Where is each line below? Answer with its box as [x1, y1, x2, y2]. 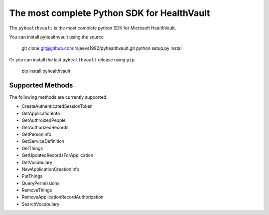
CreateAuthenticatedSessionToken [21, 103, 93, 109]
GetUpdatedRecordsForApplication [21, 152, 94, 158]
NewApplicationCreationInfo [21, 166, 80, 172]
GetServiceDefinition [21, 138, 65, 144]
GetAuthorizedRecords [21, 124, 69, 130]
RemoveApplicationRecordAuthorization [21, 194, 104, 200]
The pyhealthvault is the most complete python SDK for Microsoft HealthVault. [9, 25, 176, 31]
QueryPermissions [21, 180, 60, 186]
